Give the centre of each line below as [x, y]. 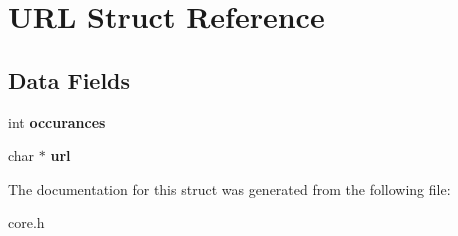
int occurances [57, 121]
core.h [26, 222]
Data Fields [69, 79]
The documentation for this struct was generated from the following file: [229, 188]
